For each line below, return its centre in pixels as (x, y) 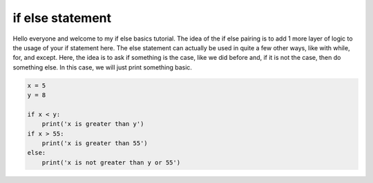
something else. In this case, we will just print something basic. (103, 67)
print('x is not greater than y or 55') (111, 162)
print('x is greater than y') (93, 124)
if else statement (62, 18)
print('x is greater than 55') (95, 143)
